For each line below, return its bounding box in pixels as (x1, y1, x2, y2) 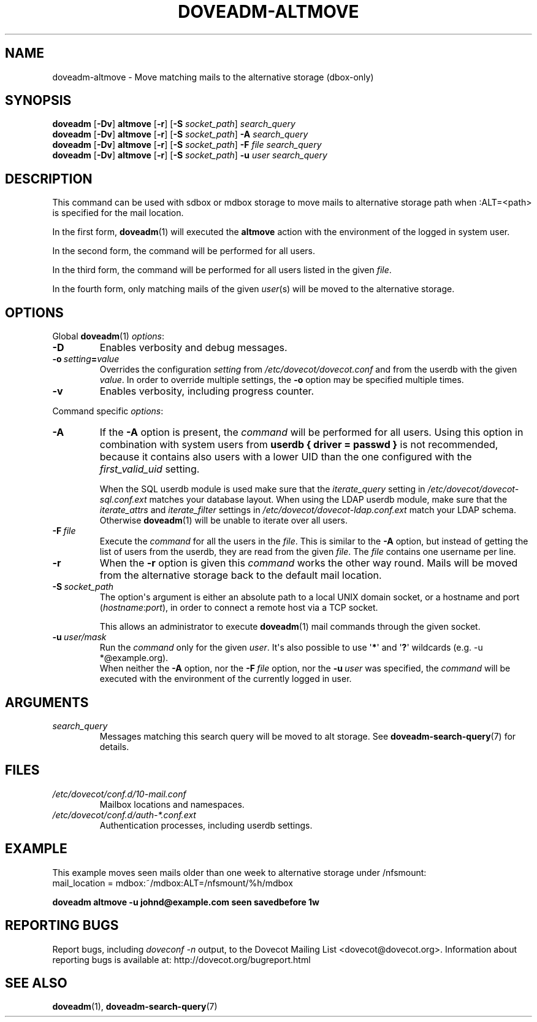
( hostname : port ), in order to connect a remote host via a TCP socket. (99, 602, 378, 613)
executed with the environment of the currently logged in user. (99, 673, 352, 684)
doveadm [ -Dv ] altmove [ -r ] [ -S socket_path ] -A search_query (52, 129, 308, 140)
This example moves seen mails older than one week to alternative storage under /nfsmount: (52, 867, 427, 878)
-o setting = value (52, 354, 120, 365)
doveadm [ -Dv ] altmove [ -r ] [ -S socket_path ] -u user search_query (52, 150, 327, 161)
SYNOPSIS (5, 93, 72, 109)
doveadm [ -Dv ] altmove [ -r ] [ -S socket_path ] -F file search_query (52, 139, 322, 150)
